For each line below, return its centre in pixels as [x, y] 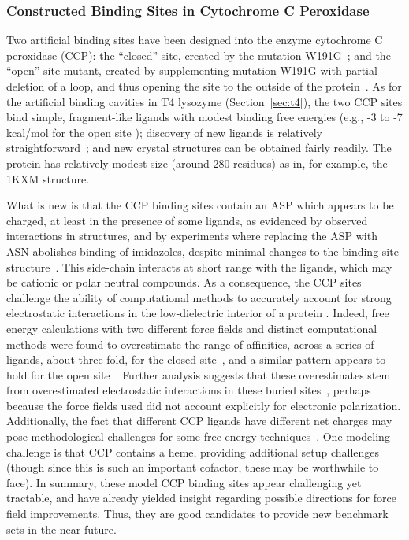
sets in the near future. [61, 529]
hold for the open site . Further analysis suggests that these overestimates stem [199, 374]
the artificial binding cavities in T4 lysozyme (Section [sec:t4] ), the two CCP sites [204, 101]
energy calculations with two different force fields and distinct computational [192, 328]
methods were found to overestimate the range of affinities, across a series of [190, 344]
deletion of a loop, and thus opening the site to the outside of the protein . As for [204, 86]
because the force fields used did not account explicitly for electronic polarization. [204, 405]
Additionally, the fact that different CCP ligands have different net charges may [199, 421]
